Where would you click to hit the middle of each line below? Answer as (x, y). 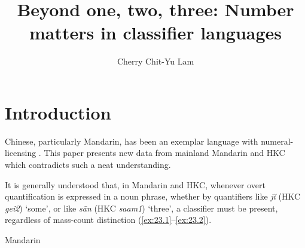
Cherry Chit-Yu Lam (155, 61)
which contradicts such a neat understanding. (88, 165)
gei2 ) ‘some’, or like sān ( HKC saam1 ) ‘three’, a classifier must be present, (141, 208)
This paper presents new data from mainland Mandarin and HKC (164, 153)
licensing (21, 153)
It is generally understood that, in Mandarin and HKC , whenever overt (135, 184)
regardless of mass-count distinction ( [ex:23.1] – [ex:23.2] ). (108, 220)
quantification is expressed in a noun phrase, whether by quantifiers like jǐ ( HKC (153, 196)
